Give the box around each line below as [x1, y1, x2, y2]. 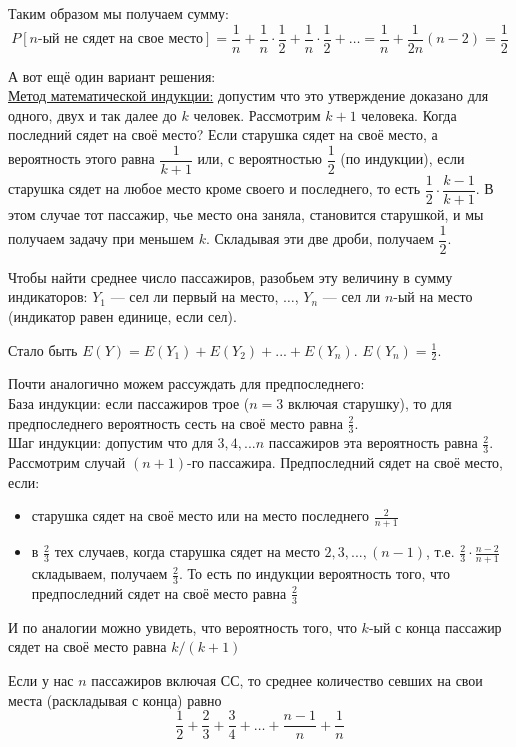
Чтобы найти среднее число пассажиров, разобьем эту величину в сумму [8, 266, 453, 287]
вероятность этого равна [8, 148, 155, 169]
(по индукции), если [340, 148, 465, 169]
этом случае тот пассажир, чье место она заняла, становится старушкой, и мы [8, 204, 484, 225]
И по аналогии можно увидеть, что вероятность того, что [8, 616, 357, 637]
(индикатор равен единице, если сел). [8, 306, 237, 326]
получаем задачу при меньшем [8, 228, 194, 249]
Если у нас [8, 669, 74, 690]
